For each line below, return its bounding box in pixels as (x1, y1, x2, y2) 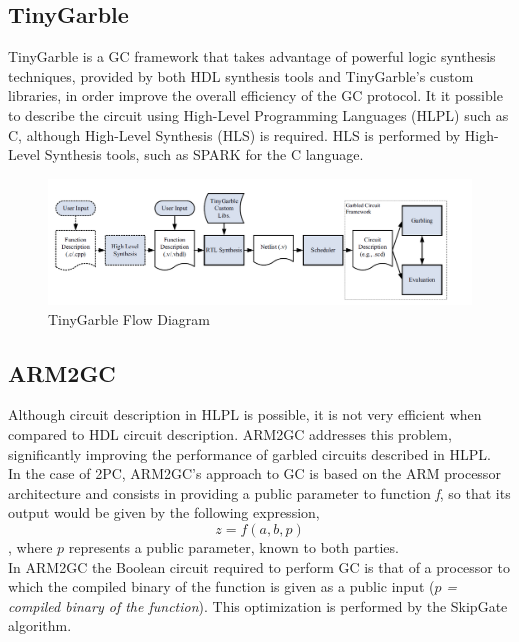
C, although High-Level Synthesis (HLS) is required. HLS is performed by (8, 124, 461, 145)
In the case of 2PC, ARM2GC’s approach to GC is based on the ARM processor (8, 463, 501, 484)
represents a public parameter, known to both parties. (68, 537, 399, 557)
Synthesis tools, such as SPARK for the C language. (44, 144, 364, 165)
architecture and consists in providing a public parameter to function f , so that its (8, 482, 511, 503)
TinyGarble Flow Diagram (48, 308, 210, 329)
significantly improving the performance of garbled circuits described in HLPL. (8, 443, 491, 464)
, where (8, 537, 53, 557)
